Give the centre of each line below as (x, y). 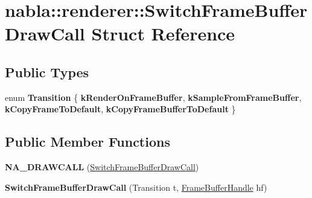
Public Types (47, 72)
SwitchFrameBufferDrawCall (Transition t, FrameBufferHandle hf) (136, 187)
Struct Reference (163, 34)
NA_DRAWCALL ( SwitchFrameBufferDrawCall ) (102, 167)
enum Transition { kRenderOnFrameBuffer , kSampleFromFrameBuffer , (153, 97)
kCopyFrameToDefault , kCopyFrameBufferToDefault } (120, 109)
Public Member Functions (88, 142)
